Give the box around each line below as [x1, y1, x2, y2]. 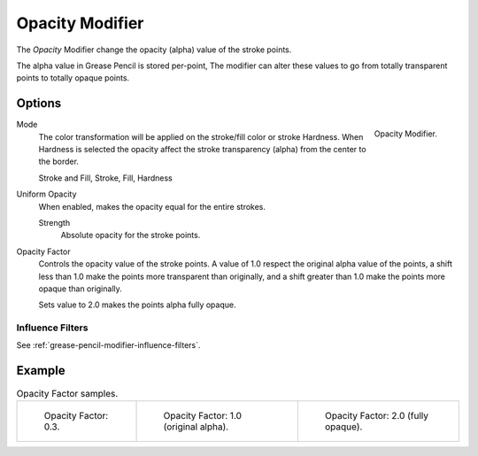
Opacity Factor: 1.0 [163, 409, 243, 421]
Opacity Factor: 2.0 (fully [324, 409, 429, 421]
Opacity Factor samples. [16, 387, 119, 399]
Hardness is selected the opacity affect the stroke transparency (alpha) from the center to [38, 144, 366, 155]
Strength [38, 217, 71, 228]
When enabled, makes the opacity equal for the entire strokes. [38, 201, 266, 212]
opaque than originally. [38, 283, 123, 294]
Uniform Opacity [16, 189, 77, 199]
